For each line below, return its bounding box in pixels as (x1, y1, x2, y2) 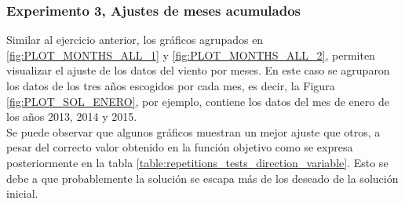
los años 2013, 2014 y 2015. (6, 108, 137, 125)
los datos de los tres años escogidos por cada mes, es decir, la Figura (6, 78, 335, 93)
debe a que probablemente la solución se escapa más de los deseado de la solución (6, 169, 399, 186)
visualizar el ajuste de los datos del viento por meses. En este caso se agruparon (6, 62, 390, 78)
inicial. (6, 185, 38, 202)
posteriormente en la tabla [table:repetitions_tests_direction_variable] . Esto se (6, 154, 389, 170)
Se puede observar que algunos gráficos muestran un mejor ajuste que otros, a (6, 123, 381, 140)
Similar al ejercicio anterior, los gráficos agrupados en (6, 31, 264, 48)
